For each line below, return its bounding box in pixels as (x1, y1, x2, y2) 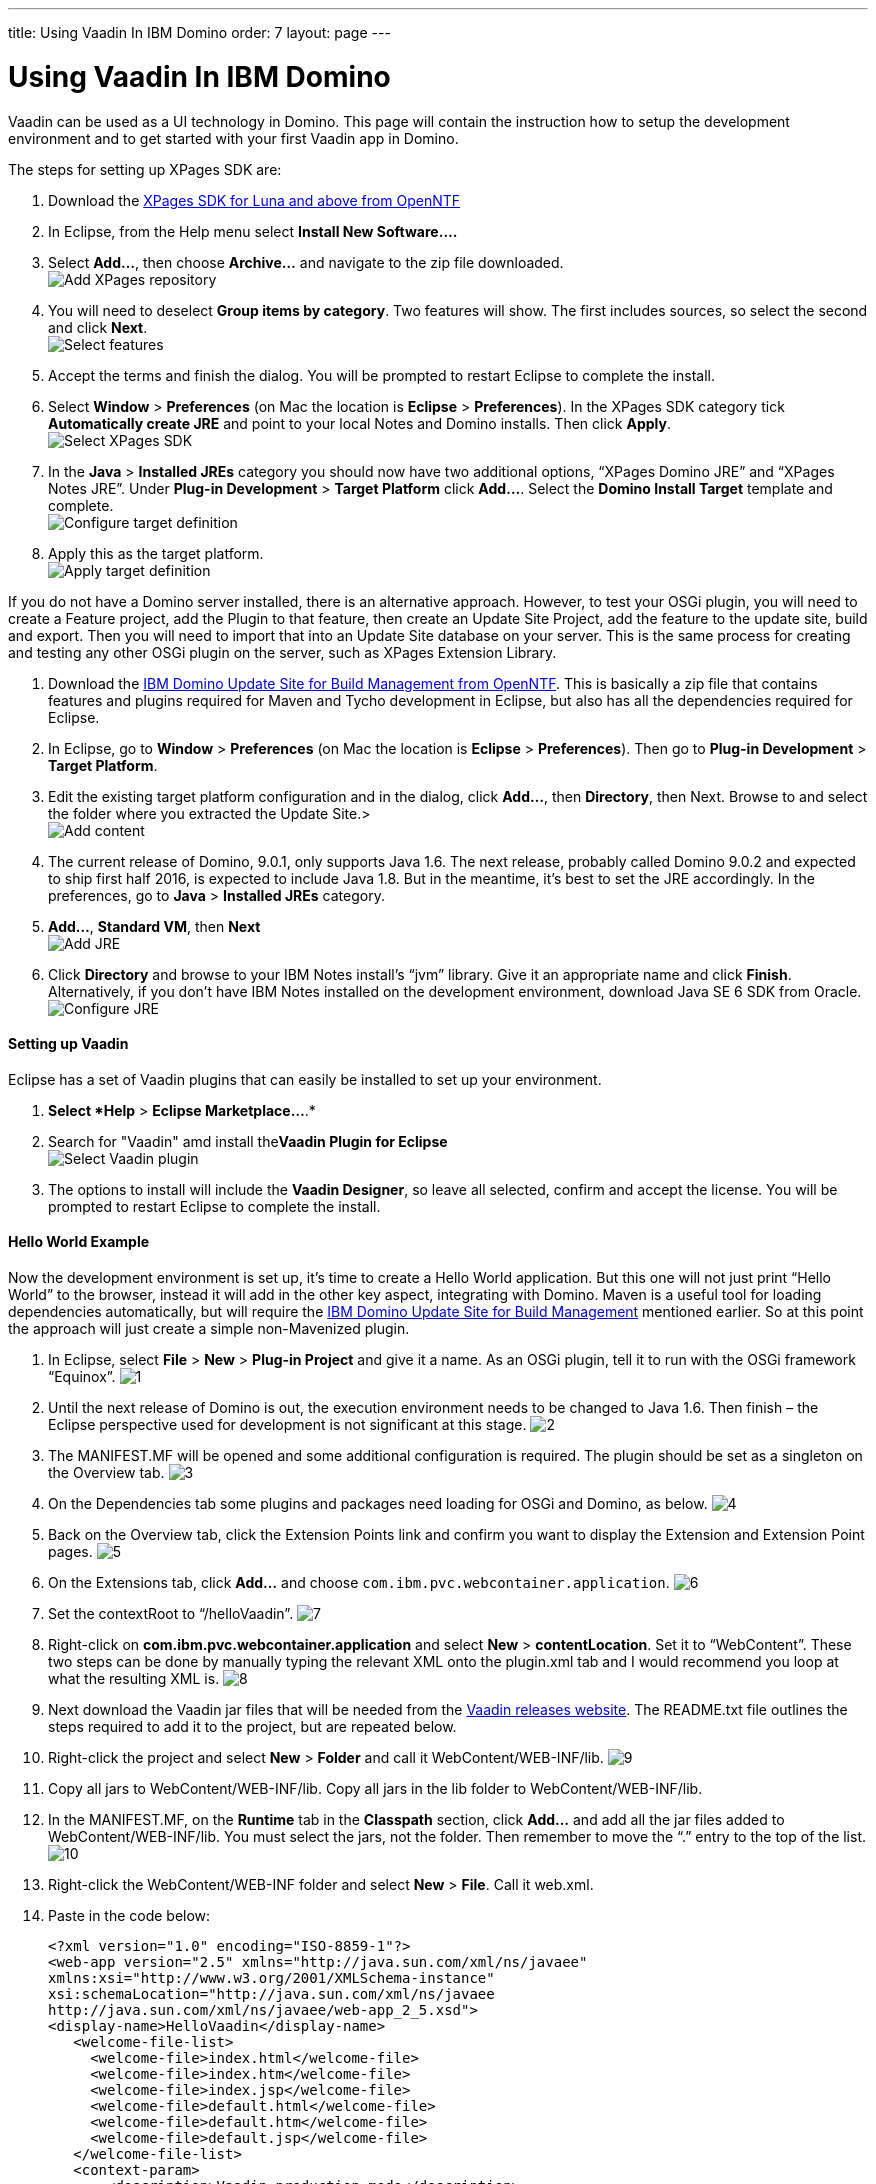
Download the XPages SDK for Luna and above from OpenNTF (48, 191, 460, 209)
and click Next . (48, 318, 148, 336)
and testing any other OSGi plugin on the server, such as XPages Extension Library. (8, 643, 557, 661)
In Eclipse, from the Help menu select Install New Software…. (48, 222, 458, 240)
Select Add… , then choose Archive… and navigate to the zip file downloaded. (48, 253, 564, 271)
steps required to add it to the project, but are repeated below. (48, 1717, 457, 1735)
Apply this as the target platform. (48, 544, 264, 562)
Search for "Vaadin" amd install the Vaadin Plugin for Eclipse (48, 1132, 448, 1150)
